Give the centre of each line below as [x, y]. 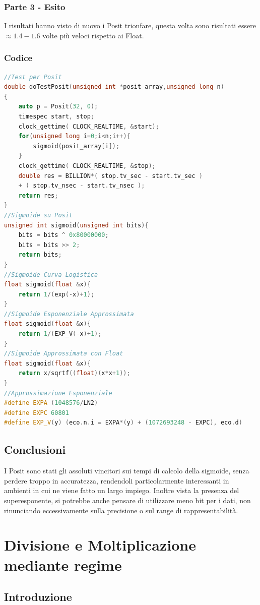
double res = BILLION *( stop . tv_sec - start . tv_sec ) [110, 176]
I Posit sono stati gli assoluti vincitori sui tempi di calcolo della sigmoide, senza [127, 471]
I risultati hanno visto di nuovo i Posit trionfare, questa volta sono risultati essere [130, 25]
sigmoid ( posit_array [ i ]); [76, 146]
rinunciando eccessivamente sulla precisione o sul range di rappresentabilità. [121, 510]
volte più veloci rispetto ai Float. [93, 35]
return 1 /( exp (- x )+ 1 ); [56, 294]
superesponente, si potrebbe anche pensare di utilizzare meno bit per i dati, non [127, 500]
